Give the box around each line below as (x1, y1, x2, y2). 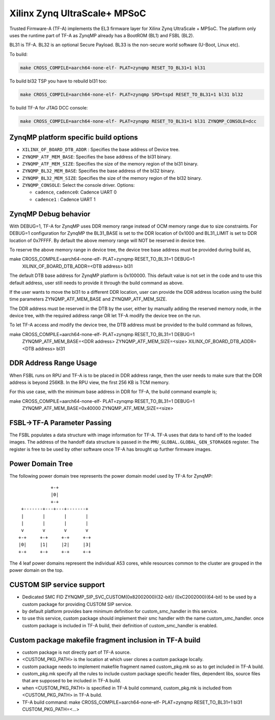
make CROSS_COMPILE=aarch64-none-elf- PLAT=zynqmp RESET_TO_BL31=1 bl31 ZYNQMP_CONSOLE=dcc (20, 118, 257, 124)
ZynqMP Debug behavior (9, 209, 91, 218)
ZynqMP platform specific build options (9, 133, 139, 142)
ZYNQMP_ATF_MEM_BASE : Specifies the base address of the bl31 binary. (22, 153, 172, 160)
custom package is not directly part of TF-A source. (22, 649, 131, 655)
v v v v (21, 528, 89, 533)
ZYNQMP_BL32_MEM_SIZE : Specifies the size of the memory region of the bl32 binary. (22, 175, 202, 181)
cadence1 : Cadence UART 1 (35, 196, 96, 202)
